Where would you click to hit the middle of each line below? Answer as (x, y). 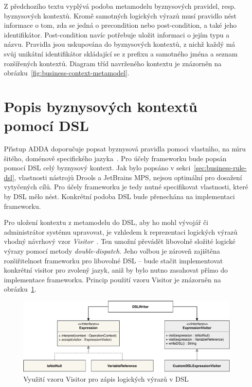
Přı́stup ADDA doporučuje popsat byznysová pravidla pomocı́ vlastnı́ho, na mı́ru (125, 149)
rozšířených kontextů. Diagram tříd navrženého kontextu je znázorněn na (113, 63)
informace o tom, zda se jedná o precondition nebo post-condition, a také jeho (120, 25)
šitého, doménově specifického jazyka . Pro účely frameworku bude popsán (115, 158)
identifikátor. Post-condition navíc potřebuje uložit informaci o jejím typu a (117, 34)
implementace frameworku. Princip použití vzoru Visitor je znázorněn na (113, 279)
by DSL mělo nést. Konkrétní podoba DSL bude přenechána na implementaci (119, 196)
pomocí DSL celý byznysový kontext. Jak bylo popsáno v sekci (97, 168)
